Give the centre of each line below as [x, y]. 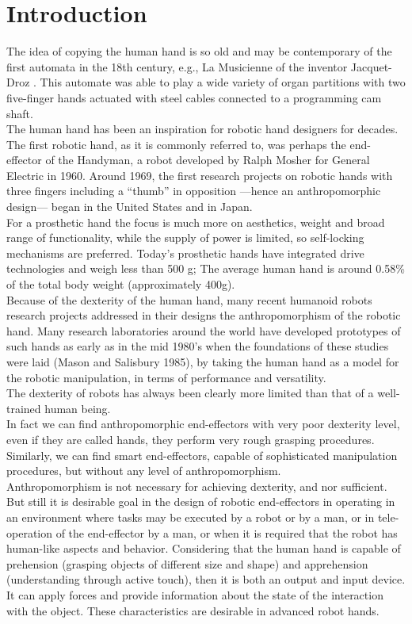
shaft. [20, 113]
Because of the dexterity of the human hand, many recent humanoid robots [189, 299]
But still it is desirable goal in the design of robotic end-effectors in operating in [201, 501]
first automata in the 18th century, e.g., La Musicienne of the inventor [177, 66]
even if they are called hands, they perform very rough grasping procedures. [191, 439]
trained [24, 408]
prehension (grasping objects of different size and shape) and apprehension [187, 563]
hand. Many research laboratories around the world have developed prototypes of [204, 330]
